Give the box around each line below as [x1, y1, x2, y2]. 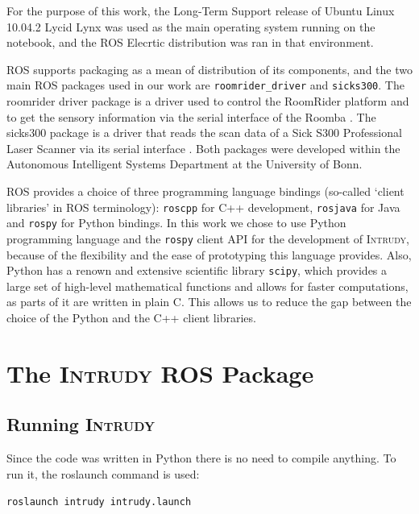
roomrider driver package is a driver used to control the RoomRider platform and [6, 93, 409, 110]
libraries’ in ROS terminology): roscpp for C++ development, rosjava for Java [6, 198, 400, 215]
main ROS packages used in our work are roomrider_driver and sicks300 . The [6, 77, 404, 93]
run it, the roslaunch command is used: [6, 465, 200, 482]
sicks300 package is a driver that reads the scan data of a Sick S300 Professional [6, 124, 402, 141]
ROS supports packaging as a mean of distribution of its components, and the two [6, 60, 413, 77]
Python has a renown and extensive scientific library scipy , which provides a [6, 262, 388, 279]
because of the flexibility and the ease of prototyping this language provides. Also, [6, 246, 412, 263]
